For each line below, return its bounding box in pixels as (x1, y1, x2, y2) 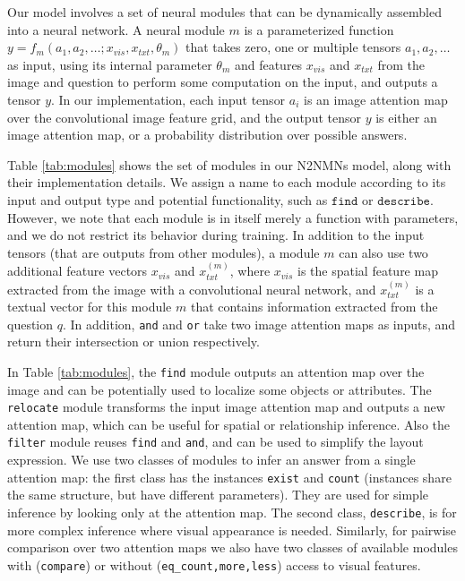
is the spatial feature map (297, 261, 438, 280)
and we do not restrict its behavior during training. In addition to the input (7, 226, 425, 244)
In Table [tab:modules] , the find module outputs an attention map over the (7, 362, 425, 380)
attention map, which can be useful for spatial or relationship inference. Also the (7, 414, 450, 433)
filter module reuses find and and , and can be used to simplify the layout (7, 432, 424, 451)
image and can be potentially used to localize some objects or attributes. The (7, 380, 432, 398)
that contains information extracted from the (190, 297, 438, 316)
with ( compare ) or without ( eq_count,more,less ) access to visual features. (7, 555, 421, 574)
